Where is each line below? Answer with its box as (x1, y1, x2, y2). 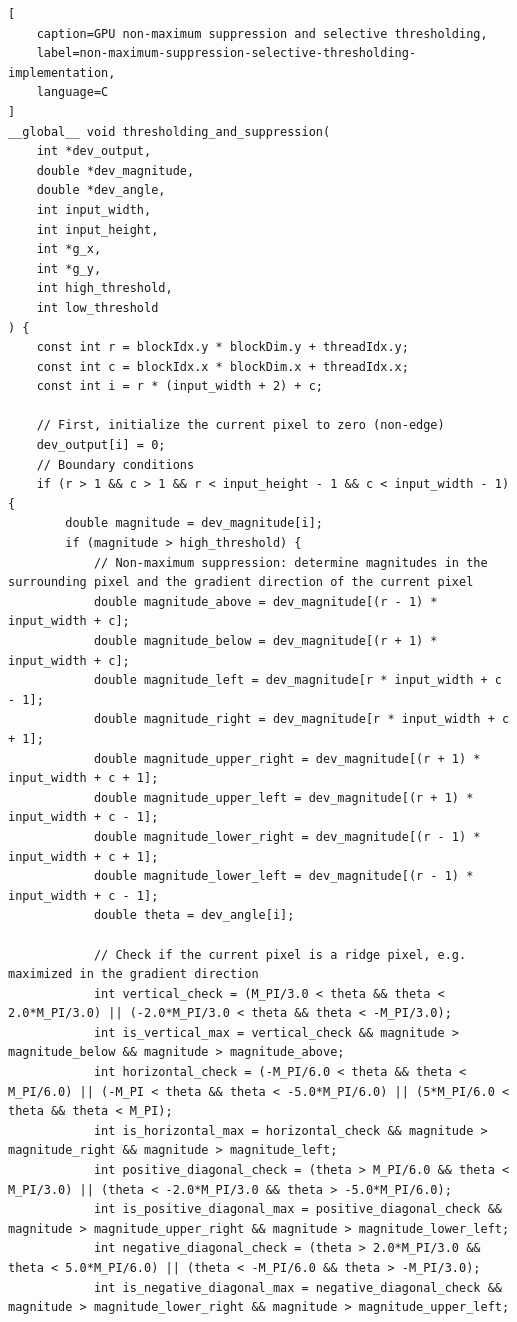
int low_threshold (36, 300, 159, 315)
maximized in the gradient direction (8, 967, 259, 982)
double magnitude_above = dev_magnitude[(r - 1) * (93, 594, 438, 609)
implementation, (8, 65, 116, 80)
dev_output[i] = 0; (36, 438, 166, 453)
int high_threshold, (36, 281, 173, 296)
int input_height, (36, 222, 159, 237)
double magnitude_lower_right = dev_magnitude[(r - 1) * (93, 829, 481, 844)
